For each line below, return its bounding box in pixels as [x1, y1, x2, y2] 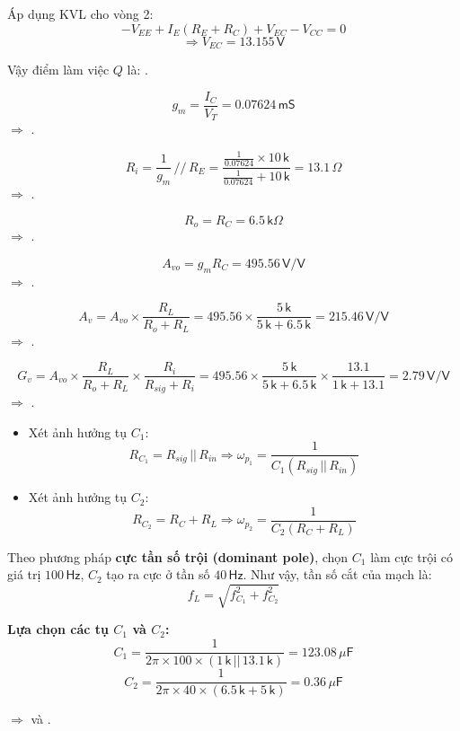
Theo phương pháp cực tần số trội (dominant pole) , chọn [7, 547, 349, 566]
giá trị [7, 565, 41, 584]
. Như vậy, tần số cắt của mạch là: [243, 565, 432, 584]
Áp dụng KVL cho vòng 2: [7, 4, 154, 22]
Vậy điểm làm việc [7, 60, 110, 79]
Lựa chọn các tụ [7, 620, 109, 639]
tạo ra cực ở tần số [106, 565, 210, 584]
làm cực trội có [370, 547, 453, 566]
